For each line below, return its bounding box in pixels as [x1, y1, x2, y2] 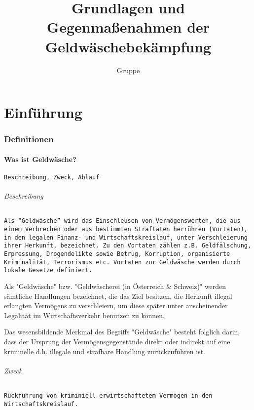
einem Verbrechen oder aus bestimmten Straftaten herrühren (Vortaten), [4, 226, 248, 233]
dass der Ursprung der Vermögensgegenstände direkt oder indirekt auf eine [4, 336, 230, 346]
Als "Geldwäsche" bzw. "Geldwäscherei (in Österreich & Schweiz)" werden [4, 281, 226, 291]
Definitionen [4, 133, 54, 145]
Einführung [4, 102, 82, 123]
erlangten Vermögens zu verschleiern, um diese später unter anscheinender [4, 300, 228, 311]
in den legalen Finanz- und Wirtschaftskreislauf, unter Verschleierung [4, 234, 248, 241]
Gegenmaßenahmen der [46, 17, 210, 37]
